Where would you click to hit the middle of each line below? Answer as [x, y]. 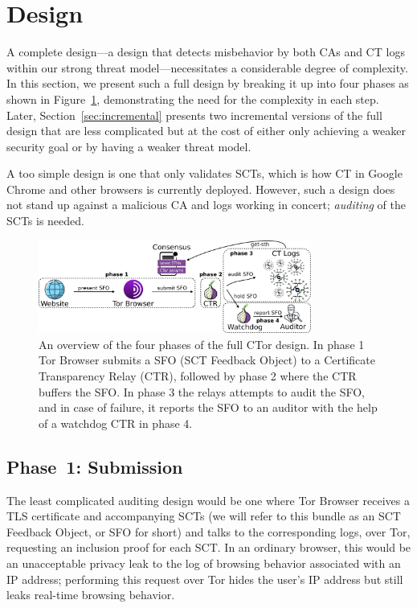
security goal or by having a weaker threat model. [129, 146]
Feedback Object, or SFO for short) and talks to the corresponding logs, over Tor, [208, 531]
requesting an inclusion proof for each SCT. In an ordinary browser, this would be [209, 547]
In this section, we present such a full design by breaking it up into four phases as [208, 83]
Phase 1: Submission [95, 466]
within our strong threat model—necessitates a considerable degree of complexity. [207, 67]
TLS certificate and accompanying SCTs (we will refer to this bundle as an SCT [204, 516]
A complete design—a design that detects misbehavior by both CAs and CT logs [206, 52]
